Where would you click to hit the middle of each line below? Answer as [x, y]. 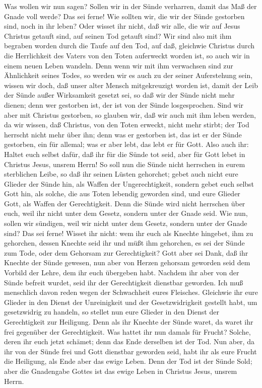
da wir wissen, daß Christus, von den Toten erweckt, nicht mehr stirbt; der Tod [127, 125]
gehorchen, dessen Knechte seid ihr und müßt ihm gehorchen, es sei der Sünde [124, 243]
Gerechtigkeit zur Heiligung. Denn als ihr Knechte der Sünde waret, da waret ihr [129, 322]
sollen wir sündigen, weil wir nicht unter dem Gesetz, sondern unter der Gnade [126, 223]
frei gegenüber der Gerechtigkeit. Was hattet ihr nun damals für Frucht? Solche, [127, 331]
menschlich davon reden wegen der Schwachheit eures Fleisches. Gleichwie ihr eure [131, 292]
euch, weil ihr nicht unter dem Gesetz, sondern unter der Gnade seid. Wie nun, [126, 213]
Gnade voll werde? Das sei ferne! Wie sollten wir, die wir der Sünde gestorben [124, 16]
